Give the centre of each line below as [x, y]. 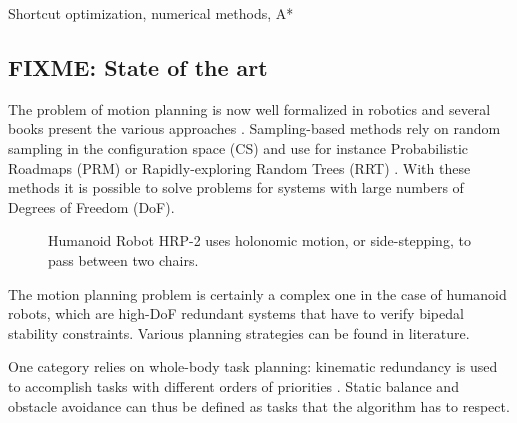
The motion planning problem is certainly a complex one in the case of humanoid [257, 293]
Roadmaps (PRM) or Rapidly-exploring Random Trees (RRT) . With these [239, 167]
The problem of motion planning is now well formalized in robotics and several [249, 108]
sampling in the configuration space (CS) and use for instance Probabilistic [238, 147]
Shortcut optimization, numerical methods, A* [151, 13]
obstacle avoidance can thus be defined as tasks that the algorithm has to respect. [259, 405]
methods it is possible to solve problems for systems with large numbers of [236, 187]
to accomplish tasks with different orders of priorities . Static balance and [233, 385]
